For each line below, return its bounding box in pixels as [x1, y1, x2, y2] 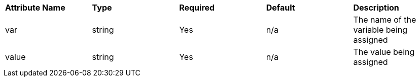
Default [266, 3, 295, 13]
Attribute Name [5, 3, 65, 13]
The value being [353, 47, 415, 57]
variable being [353, 25, 408, 35]
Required [179, 3, 215, 13]
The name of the [353, 15, 416, 25]
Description [353, 3, 399, 13]
